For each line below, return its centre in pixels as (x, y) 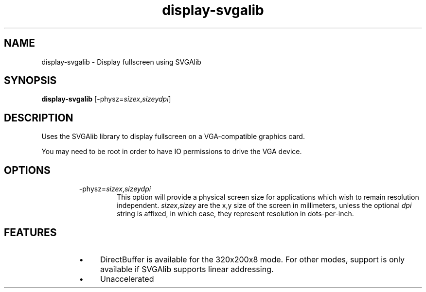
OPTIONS (27, 170)
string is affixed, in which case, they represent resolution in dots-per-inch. (235, 214)
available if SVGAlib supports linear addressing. (187, 269)
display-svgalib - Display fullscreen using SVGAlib (121, 62)
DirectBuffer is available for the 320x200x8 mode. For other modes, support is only (252, 259)
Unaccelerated (127, 279)
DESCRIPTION (39, 118)
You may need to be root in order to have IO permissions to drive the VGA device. (172, 152)
